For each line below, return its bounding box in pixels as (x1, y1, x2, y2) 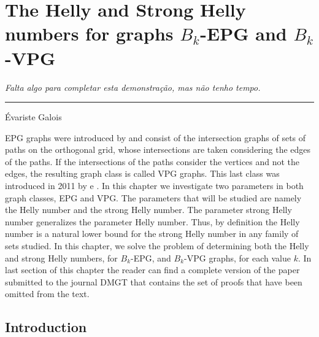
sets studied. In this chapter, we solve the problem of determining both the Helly (5, 239, 309, 252)
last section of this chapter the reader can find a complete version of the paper (5, 263, 300, 276)
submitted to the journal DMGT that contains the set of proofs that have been (5, 275, 302, 288)
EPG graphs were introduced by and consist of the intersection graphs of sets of (5, 131, 306, 144)
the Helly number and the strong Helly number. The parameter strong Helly (5, 203, 292, 216)
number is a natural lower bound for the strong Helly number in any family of (5, 227, 299, 240)
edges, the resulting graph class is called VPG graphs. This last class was (5, 167, 280, 180)
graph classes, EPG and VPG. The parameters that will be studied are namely (5, 191, 302, 204)
